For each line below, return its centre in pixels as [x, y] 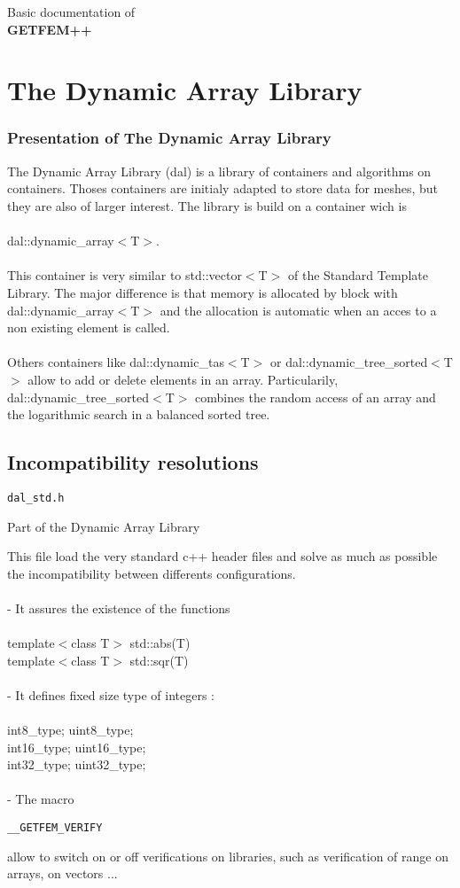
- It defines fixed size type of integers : [111, 694]
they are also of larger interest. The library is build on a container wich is [207, 205]
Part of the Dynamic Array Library [104, 526]
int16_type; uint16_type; [77, 747]
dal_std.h [36, 498]
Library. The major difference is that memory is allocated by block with [203, 292]
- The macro [41, 799]
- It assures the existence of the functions [119, 608]
